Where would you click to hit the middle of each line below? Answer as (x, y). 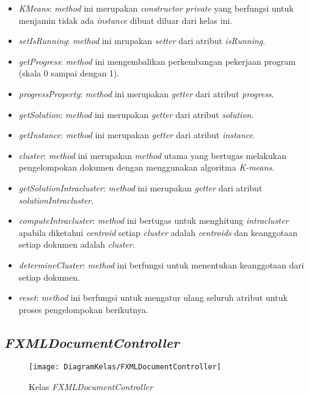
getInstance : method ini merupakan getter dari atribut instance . (137, 135)
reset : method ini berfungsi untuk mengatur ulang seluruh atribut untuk (153, 297)
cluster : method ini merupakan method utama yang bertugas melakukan (152, 155)
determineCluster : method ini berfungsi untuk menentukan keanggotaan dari (161, 264)
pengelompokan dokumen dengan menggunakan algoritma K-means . (147, 167)
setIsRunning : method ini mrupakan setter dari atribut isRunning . (142, 41)
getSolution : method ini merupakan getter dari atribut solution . (136, 114)
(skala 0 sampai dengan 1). (69, 73)
